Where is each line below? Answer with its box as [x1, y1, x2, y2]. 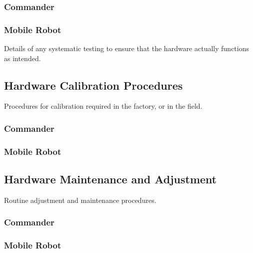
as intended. [4, 53, 41, 63]
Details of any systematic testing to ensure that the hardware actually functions [4, 43, 249, 54]
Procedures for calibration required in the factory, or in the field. [4, 101, 202, 111]
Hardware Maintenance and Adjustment [4, 171, 217, 187]
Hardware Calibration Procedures [4, 77, 183, 93]
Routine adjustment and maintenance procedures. [4, 194, 156, 205]
